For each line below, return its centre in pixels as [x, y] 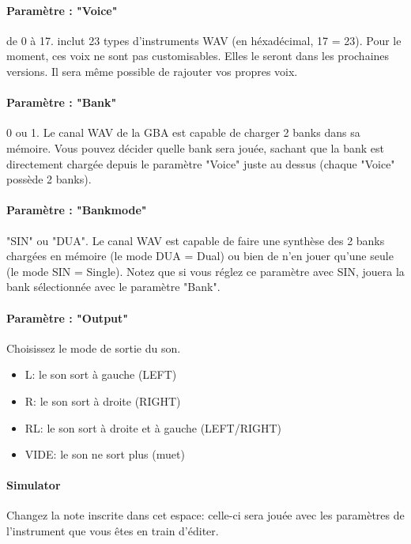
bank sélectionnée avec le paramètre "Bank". [113, 287]
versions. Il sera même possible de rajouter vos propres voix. [152, 71]
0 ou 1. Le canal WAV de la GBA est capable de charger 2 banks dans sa [183, 132]
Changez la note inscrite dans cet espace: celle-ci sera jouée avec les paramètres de [205, 515]
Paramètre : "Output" [68, 317]
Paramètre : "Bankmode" [77, 210]
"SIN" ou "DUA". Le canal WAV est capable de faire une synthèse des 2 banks [196, 240]
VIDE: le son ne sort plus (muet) [105, 454]
